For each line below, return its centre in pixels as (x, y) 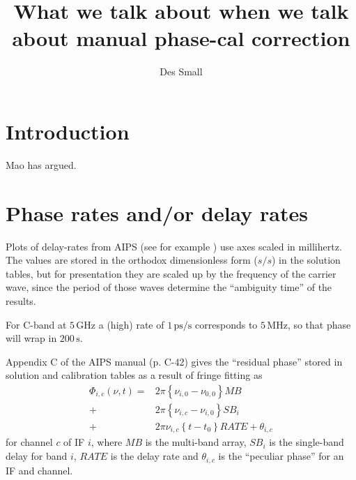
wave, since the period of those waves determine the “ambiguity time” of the (169, 287)
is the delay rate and (154, 456)
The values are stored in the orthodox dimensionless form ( (132, 260)
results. (21, 300)
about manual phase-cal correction (181, 38)
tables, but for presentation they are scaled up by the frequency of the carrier (171, 273)
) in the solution (306, 260)
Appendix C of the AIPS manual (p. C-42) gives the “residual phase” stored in (174, 361)
